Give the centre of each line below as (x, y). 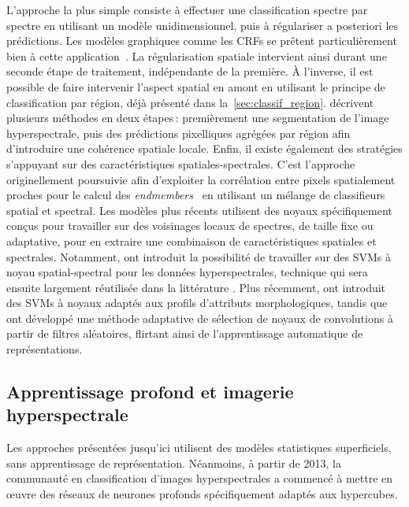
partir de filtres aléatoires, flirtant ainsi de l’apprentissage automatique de (185, 333)
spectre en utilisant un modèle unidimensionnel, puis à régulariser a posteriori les (203, 25)
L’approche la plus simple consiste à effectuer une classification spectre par (187, 9)
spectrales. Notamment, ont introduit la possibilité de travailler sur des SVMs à (199, 256)
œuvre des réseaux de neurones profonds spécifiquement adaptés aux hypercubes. (202, 494)
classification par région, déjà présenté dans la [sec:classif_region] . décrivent (190, 102)
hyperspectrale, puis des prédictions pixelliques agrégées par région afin (178, 133)
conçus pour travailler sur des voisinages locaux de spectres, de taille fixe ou (190, 226)
